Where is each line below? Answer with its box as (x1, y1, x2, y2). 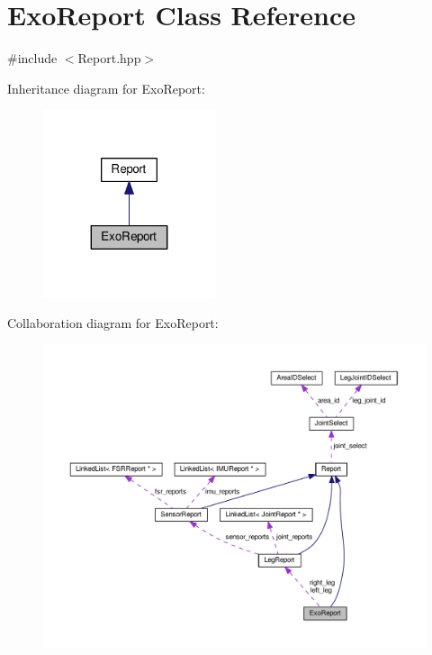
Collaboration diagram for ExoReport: (7, 313, 219, 332)
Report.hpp (77, 49, 141, 68)
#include (7, 49, 58, 68)
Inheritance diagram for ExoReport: (7, 78, 205, 97)
